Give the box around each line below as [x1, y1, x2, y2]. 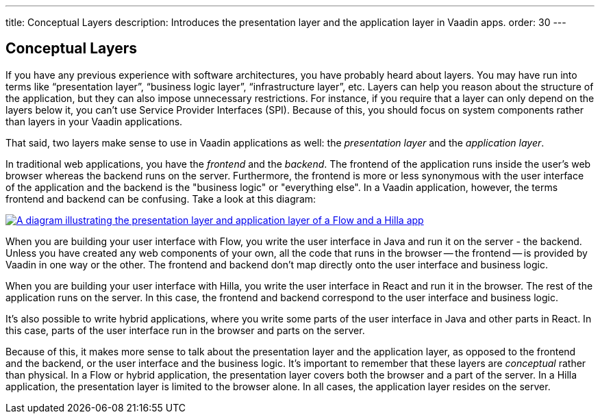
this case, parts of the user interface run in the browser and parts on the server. [5, 324, 365, 336]
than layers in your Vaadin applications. [5, 115, 183, 127]
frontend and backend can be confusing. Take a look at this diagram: [5, 192, 316, 205]
